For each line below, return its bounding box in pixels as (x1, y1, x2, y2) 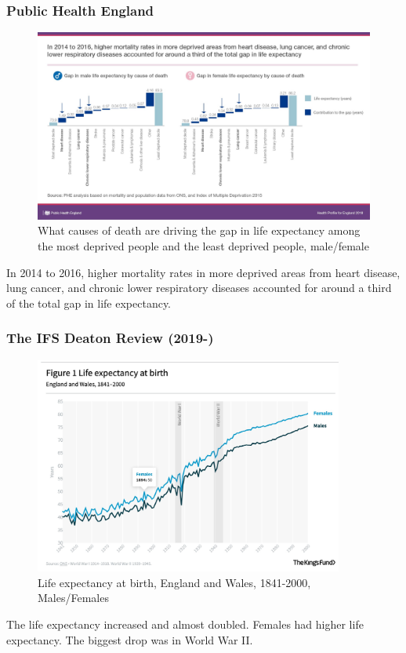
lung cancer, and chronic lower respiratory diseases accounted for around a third (6, 279, 392, 296)
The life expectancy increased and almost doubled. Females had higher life (6, 615, 364, 632)
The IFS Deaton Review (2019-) (6, 328, 214, 348)
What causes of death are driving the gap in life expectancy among (38, 222, 361, 239)
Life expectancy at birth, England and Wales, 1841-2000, (38, 574, 311, 590)
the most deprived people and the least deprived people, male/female (38, 237, 369, 254)
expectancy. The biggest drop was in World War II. (6, 631, 253, 648)
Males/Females (38, 589, 109, 606)
